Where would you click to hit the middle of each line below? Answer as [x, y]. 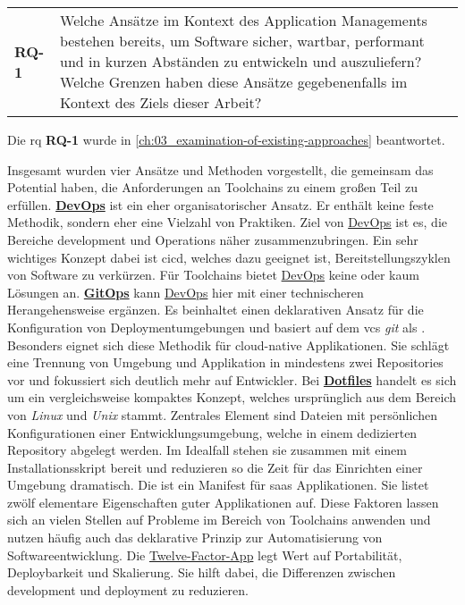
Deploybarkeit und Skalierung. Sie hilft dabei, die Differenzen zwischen [202, 572]
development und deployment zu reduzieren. [128, 589]
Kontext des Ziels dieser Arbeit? [161, 102]
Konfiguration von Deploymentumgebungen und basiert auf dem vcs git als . [216, 327]
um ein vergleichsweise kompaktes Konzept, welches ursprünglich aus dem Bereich [232, 397]
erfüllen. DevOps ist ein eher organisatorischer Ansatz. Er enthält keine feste [220, 204]
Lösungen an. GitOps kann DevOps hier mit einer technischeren [186, 292]
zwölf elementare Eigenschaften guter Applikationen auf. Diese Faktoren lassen [223, 502]
